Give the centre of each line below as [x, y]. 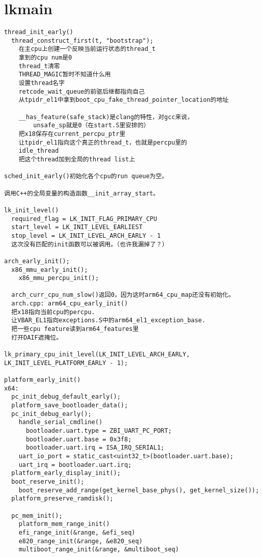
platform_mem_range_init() [64, 524]
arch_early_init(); [37, 261]
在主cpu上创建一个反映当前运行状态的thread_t [87, 49]
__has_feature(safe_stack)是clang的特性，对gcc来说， [106, 117]
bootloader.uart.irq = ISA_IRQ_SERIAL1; [95, 448]
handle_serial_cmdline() [61, 422]
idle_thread [39, 151]
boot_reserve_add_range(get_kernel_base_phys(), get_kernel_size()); [139, 490]
